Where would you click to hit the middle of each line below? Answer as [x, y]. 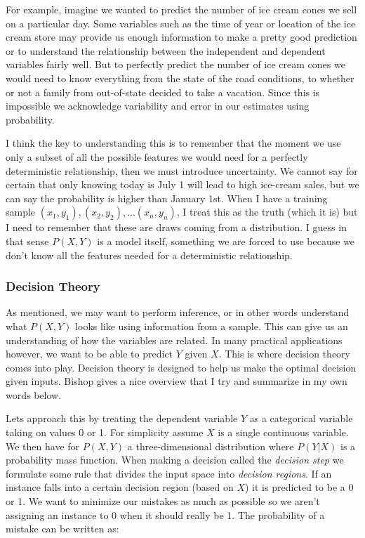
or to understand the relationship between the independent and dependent [166, 50]
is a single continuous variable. [283, 432]
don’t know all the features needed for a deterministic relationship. [149, 255]
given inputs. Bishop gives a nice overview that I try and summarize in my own [177, 381]
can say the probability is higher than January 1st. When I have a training [167, 198]
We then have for [43, 446]
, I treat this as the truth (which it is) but [267, 212]
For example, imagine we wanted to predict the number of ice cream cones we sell [181, 9]
